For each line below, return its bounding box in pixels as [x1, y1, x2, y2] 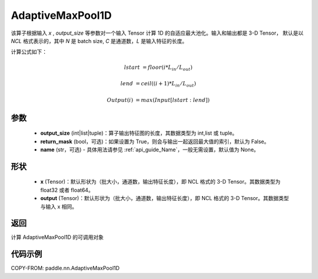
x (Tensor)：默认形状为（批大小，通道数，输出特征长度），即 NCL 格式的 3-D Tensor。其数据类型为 [40, 178, 281, 185]
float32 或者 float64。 [40, 186, 94, 194]
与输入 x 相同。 [40, 203, 78, 210]
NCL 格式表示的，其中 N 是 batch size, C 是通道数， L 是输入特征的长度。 [11, 37, 188, 44]
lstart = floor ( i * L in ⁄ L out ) [124, 64, 193, 72]
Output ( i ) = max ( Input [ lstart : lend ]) [107, 97, 210, 103]
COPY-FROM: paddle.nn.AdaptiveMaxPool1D [11, 265, 120, 272]
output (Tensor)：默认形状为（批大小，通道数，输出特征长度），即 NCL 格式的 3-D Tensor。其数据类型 [40, 195, 289, 202]
